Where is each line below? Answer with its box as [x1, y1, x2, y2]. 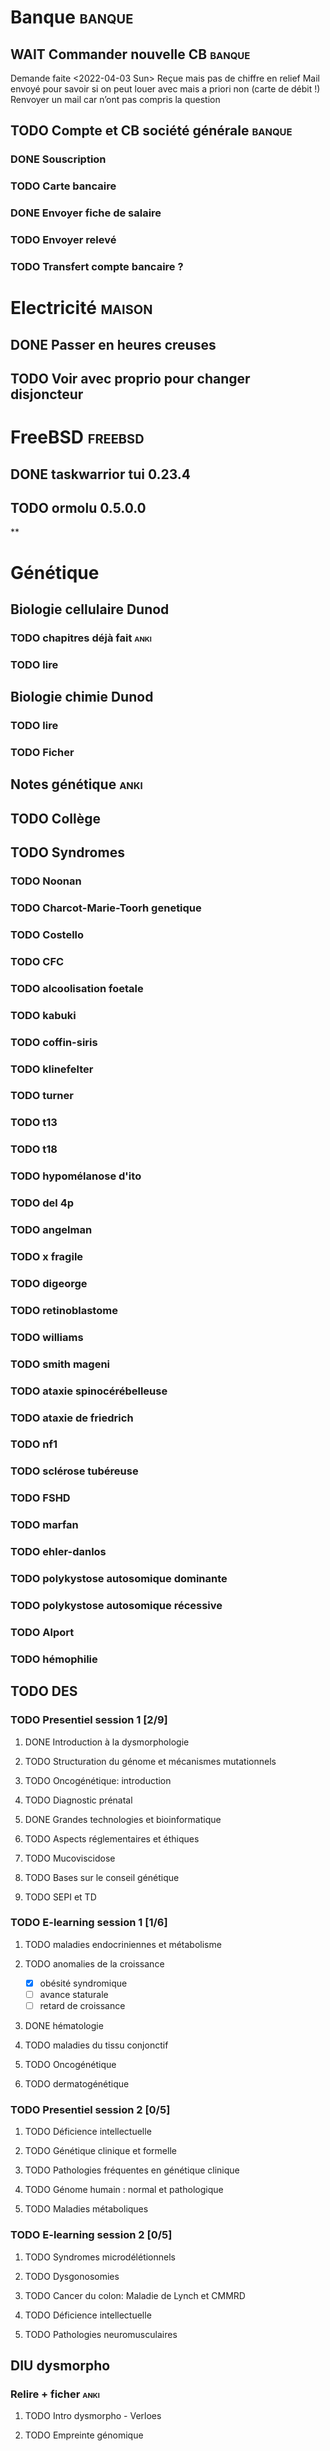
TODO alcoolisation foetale [10, 981, 144, 995]
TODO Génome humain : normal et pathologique [24, 2184, 224, 2196]
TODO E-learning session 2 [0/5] [10, 2228, 173, 2242]
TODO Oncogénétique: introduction [24, 1774, 172, 1786]
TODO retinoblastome [10, 1303, 118, 1317]
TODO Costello [10, 927, 85, 941]
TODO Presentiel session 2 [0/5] [10, 2102, 171, 2116]
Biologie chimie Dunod [10, 689, 154, 706]
